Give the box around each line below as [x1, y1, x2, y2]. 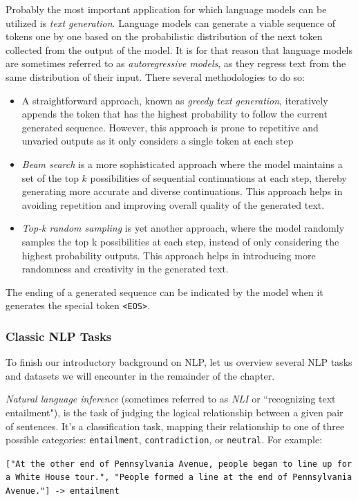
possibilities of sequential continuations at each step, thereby [90, 170, 347, 185]
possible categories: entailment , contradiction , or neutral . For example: [6, 432, 323, 447]
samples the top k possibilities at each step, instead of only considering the [21, 234, 339, 248]
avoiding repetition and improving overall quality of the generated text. [21, 197, 325, 212]
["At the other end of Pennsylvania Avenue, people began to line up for [6, 459, 352, 469]
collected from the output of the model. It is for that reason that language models [6, 42, 353, 57]
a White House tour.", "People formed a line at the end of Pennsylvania [6, 472, 352, 483]
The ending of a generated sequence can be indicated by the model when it [6, 284, 323, 299]
